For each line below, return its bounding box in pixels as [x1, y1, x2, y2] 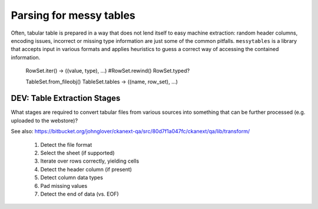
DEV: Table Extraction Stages [11, 93, 121, 103]
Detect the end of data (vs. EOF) [40, 190, 119, 197]
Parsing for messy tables [11, 9, 135, 22]
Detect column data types [40, 174, 103, 181]
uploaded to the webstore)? [11, 117, 78, 124]
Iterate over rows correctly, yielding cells [40, 157, 140, 164]
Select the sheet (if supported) [40, 149, 115, 156]
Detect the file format [40, 141, 92, 148]
